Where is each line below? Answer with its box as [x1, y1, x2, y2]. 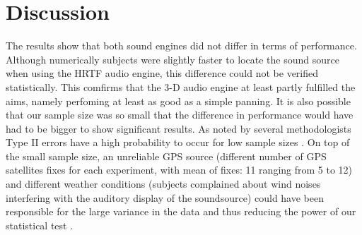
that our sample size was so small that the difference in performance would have [6, 107, 354, 122]
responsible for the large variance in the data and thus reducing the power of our [6, 204, 356, 219]
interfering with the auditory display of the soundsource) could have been [6, 190, 324, 205]
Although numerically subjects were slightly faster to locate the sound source [6, 52, 339, 66]
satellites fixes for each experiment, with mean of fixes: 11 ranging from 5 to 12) [6, 162, 353, 177]
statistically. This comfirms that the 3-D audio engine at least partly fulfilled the [6, 79, 356, 94]
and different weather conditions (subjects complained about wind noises [6, 176, 321, 191]
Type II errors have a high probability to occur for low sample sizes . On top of [6, 135, 350, 150]
